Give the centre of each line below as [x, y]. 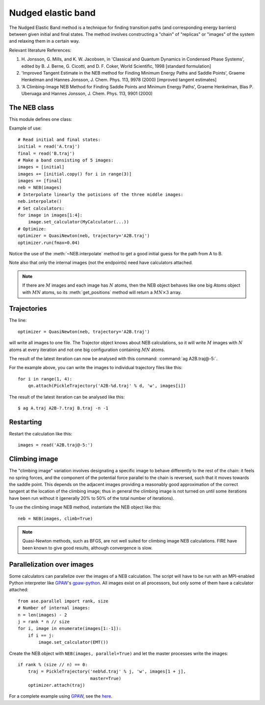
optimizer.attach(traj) [56, 685]
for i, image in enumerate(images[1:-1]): [70, 629]
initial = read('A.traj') [49, 147]
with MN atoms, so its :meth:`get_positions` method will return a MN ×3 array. [102, 292]
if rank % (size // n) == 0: [53, 664]
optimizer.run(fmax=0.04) [49, 243]
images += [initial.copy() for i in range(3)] [75, 174]
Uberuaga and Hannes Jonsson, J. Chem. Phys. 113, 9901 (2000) [87, 94]
